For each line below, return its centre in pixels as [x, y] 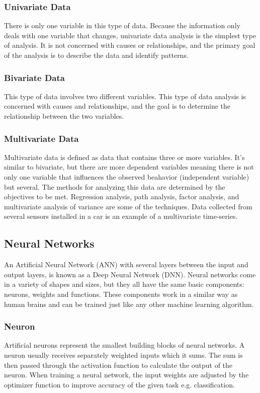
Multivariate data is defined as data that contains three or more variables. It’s [124, 157]
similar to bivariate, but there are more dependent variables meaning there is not [129, 167]
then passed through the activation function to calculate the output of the [118, 365]
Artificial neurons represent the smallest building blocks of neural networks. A [124, 345]
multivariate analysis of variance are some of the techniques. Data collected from [128, 206]
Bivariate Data [34, 77]
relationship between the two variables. [64, 116]
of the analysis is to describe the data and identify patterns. [96, 55]
